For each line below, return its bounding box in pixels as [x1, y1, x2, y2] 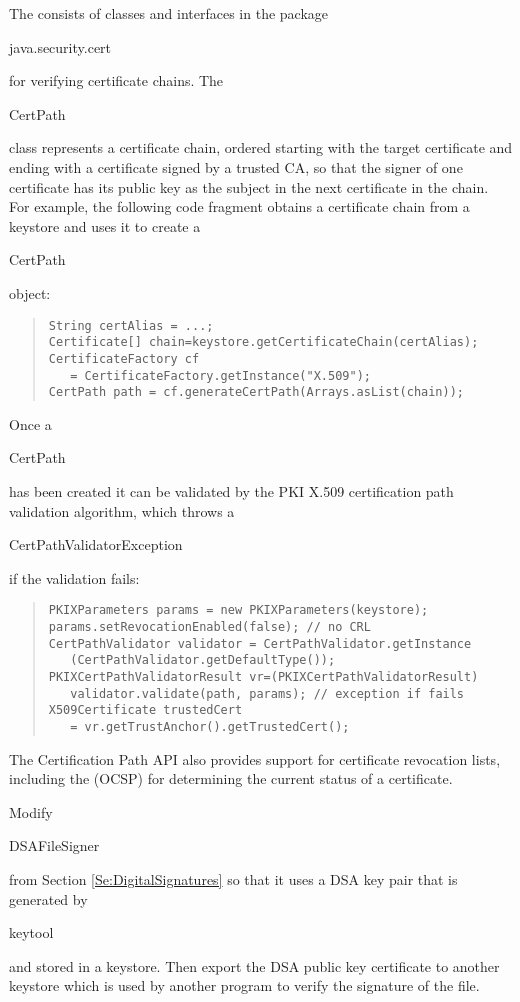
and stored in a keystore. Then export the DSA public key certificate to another [9, 955, 500, 976]
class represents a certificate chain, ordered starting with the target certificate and [9, 137, 513, 158]
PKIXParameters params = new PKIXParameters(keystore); [48, 603, 429, 618]
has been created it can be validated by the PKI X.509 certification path [9, 481, 454, 501]
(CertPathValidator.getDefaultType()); [70, 653, 336, 668]
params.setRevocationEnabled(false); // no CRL [48, 620, 371, 635]
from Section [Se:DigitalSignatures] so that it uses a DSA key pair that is [9, 869, 458, 889]
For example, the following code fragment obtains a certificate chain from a [9, 196, 470, 217]
